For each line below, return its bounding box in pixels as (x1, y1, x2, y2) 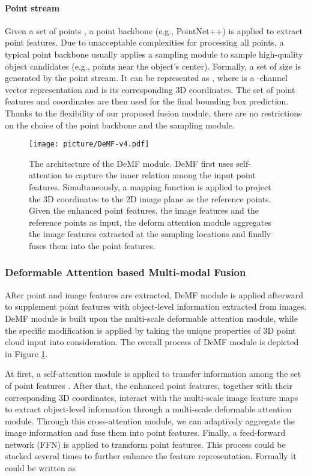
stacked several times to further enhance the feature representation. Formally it (5, 450, 297, 462)
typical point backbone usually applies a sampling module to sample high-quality (5, 47, 303, 60)
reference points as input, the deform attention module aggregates (29, 215, 272, 228)
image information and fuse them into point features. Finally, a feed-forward (5, 426, 286, 439)
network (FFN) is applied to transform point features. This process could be (5, 438, 286, 450)
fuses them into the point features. (29, 239, 155, 252)
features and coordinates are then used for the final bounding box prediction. (5, 95, 289, 107)
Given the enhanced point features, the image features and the (29, 204, 259, 217)
